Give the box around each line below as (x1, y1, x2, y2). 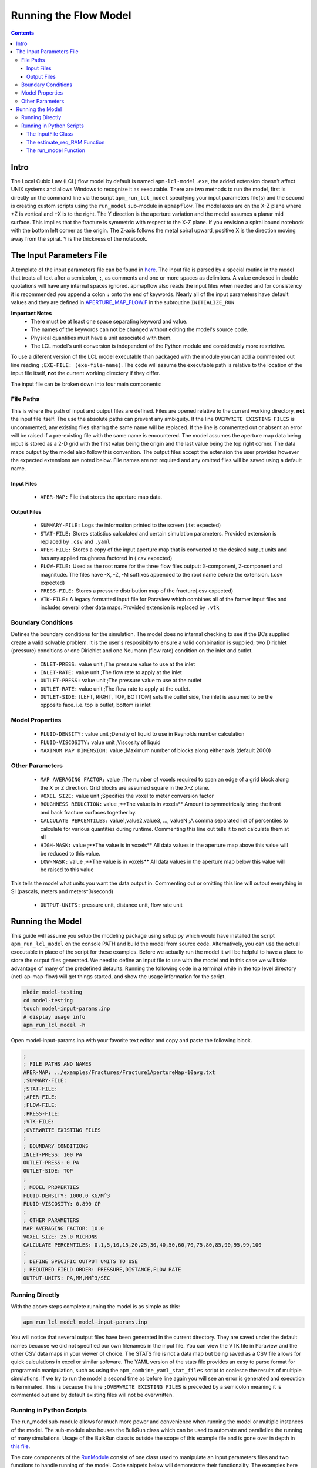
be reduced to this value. (40, 850, 101, 857)
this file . (11, 1443, 31, 1450)
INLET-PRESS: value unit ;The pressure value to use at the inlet (40, 661, 195, 668)
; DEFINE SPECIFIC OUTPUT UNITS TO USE (23, 1258, 138, 1265)
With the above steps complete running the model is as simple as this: (11, 1303, 180, 1310)
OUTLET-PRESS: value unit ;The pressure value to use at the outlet (40, 677, 202, 684)
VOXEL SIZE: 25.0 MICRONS (23, 1233, 98, 1240)
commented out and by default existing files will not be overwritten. (11, 1391, 174, 1398)
